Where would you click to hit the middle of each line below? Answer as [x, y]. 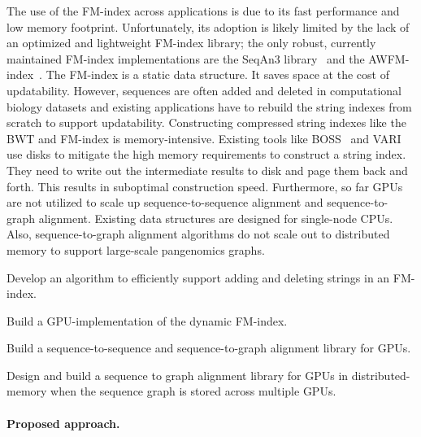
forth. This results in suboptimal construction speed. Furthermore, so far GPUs [205, 186]
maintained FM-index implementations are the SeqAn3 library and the [186, 58]
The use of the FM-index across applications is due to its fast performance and [203, 11]
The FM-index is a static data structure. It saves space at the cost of [217, 74]
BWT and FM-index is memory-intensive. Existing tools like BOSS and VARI [204, 138]
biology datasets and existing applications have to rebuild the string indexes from [209, 106]
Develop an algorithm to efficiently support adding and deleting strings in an [198, 277]
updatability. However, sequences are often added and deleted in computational [204, 90]
